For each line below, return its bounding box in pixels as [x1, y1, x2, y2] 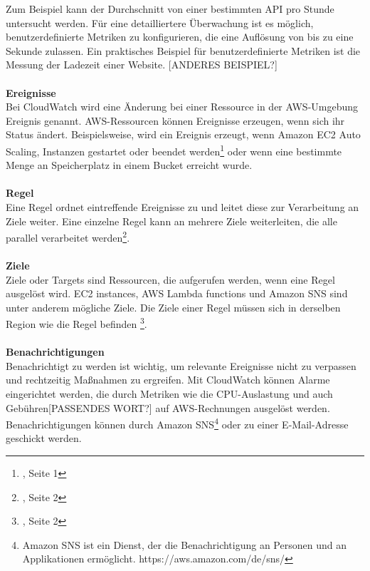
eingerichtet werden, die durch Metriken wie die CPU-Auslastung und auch [6, 386, 333, 401]
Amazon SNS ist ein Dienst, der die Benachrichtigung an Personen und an [22, 537, 347, 552]
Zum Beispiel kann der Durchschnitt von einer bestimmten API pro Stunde [6, 1, 334, 16]
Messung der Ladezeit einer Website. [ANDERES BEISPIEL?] [6, 57, 277, 72]
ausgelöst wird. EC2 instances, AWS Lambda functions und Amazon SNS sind [6, 286, 348, 301]
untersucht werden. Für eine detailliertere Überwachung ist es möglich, [6, 15, 314, 30]
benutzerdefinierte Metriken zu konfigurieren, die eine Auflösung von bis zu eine [6, 29, 354, 44]
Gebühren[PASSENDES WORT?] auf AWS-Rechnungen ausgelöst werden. [6, 400, 330, 415]
